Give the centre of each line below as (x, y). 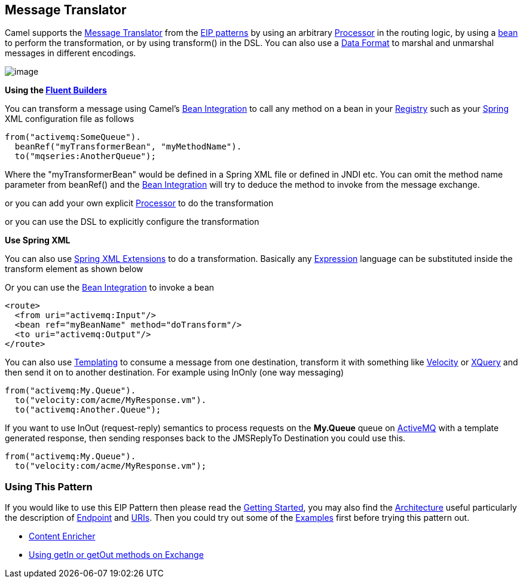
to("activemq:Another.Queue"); (88, 410)
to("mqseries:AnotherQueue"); (85, 156)
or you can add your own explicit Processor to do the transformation (139, 203)
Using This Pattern (49, 486)
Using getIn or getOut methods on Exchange (116, 555)
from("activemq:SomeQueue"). (73, 137)
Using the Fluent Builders (56, 90)
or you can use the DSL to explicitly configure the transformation (132, 222)
